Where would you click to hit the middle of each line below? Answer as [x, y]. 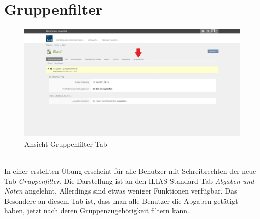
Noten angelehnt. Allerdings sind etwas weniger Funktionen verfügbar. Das [121, 191]
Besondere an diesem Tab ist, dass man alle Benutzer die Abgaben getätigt [121, 200]
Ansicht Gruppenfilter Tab [66, 143]
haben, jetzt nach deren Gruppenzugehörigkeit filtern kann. [97, 211]
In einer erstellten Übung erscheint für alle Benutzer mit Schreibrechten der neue [130, 170]
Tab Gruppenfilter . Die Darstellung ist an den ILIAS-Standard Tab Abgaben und [129, 181]
